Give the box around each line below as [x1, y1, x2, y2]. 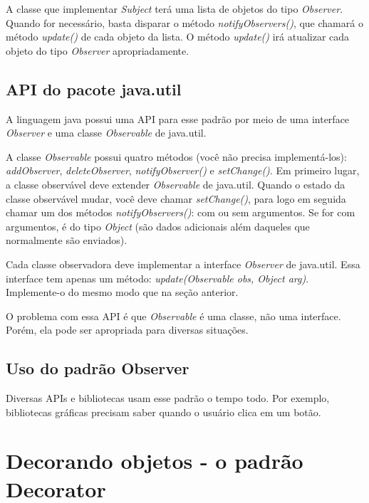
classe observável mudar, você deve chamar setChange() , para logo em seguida [6, 191, 346, 206]
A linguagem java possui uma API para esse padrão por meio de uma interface [6, 111, 350, 126]
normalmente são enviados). [6, 233, 128, 248]
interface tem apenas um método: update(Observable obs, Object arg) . [6, 270, 309, 285]
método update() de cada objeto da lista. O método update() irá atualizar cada [6, 29, 350, 44]
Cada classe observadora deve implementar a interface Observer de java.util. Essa [6, 256, 360, 271]
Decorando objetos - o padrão [6, 446, 303, 475]
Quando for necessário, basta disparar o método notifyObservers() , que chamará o [6, 15, 363, 30]
